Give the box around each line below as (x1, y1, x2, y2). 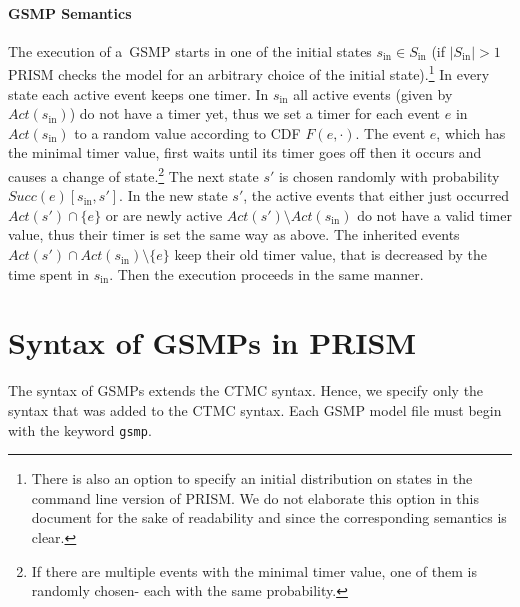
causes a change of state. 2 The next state (8, 163, 259, 186)
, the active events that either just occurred (243, 185, 510, 206)
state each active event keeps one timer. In (8, 83, 269, 104)
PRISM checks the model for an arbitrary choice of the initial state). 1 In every (8, 61, 490, 85)
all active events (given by (293, 83, 453, 104)
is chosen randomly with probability (278, 165, 500, 186)
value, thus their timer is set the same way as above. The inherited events (8, 224, 460, 245)
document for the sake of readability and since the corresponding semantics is (31, 507, 507, 528)
